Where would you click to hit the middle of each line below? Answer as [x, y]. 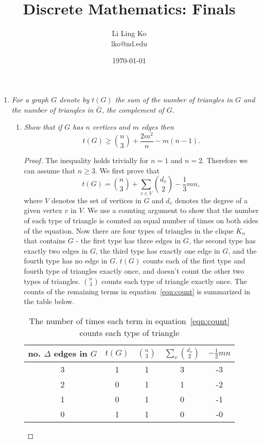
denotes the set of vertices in [96, 200]
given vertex [43, 210]
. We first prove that [128, 170]
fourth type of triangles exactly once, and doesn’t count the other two [134, 270]
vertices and [111, 127]
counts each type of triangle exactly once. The [174, 281]
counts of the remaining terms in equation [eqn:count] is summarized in [137, 291]
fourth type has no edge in [66, 261]
